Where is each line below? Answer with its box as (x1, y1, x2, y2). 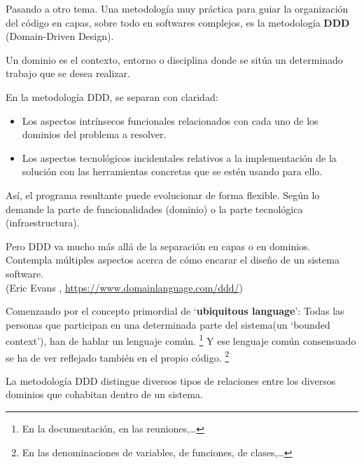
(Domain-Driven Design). (6, 29, 114, 43)
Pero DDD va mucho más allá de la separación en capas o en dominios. (6, 238, 311, 253)
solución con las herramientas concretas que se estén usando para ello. (22, 164, 323, 179)
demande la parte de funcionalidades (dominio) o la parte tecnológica (6, 201, 303, 216)
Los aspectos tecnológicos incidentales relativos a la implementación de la (22, 150, 337, 165)
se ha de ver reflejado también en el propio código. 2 (6, 348, 230, 364)
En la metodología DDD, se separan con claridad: (6, 89, 218, 104)
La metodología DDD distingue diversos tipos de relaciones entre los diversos (6, 373, 336, 388)
